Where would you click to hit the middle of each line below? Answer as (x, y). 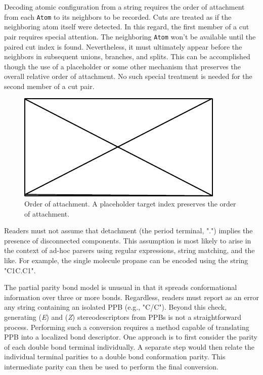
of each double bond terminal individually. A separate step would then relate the (129, 346)
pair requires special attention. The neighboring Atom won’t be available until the (130, 36)
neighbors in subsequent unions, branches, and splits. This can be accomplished (127, 56)
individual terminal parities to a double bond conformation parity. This (115, 357)
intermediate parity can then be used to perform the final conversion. (111, 366)
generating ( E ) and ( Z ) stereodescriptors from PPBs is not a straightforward (123, 317)
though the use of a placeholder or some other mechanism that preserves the (122, 66)
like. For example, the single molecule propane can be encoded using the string (126, 260)
